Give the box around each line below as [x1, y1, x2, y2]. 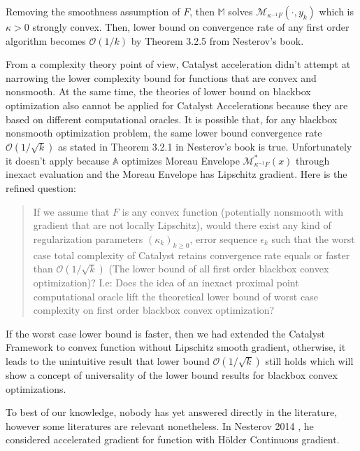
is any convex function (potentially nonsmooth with [122, 204, 344, 218]
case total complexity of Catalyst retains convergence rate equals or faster [33, 247, 350, 262]
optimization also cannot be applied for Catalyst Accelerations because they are [6, 97, 348, 112]
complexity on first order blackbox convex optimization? [33, 303, 275, 317]
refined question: [6, 180, 76, 195]
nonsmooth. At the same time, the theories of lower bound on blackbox [6, 84, 311, 99]
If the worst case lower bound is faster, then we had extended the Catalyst [6, 326, 326, 340]
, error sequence [189, 231, 257, 246]
